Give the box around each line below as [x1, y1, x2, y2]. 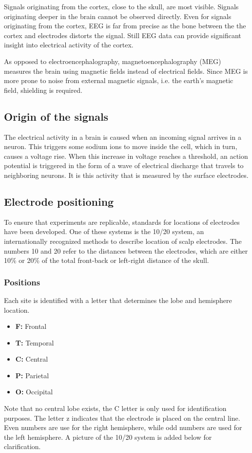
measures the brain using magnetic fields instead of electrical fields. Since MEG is [4, 65, 248, 76]
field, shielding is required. [4, 85, 82, 95]
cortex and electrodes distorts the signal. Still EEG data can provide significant [4, 30, 241, 40]
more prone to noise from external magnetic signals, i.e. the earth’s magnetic [4, 75, 233, 86]
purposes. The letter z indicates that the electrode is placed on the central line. [4, 412, 240, 423]
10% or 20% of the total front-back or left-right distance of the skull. [4, 255, 209, 265]
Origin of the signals [4, 108, 109, 124]
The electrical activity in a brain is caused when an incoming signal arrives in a [4, 131, 241, 142]
